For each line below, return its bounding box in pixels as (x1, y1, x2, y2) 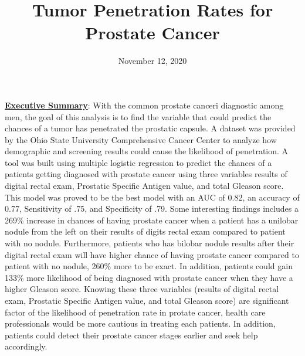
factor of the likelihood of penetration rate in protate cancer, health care (5, 306, 266, 318)
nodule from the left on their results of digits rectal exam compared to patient (5, 225, 286, 238)
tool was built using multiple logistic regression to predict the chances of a (5, 156, 272, 168)
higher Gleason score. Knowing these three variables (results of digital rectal (5, 283, 279, 295)
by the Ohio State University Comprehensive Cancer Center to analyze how (5, 133, 277, 145)
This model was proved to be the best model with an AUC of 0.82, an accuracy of (5, 191, 300, 203)
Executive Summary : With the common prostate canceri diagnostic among (5, 99, 284, 111)
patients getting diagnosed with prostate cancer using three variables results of (5, 168, 287, 180)
